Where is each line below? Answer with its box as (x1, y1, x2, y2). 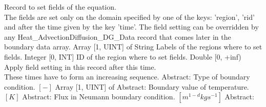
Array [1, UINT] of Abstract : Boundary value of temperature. (55, 81, 249, 92)
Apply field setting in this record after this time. (4, 61, 156, 72)
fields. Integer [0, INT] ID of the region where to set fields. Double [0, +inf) (4, 51, 241, 62)
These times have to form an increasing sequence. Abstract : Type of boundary (4, 71, 250, 82)
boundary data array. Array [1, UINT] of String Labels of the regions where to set (4, 41, 262, 52)
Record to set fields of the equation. (4, 2, 116, 12)
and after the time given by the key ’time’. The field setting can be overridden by (4, 21, 259, 32)
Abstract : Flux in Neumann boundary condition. (22, 91, 175, 102)
